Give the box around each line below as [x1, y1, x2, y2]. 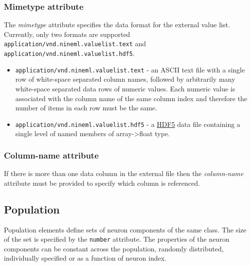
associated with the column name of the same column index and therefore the [15, 93, 248, 103]
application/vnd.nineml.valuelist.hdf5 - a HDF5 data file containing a [15, 119, 240, 129]
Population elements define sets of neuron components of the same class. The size [4, 224, 247, 234]
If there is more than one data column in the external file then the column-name [4, 168, 244, 178]
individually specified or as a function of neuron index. [4, 253, 166, 263]
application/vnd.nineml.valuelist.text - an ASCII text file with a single [15, 64, 245, 74]
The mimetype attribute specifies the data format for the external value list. [4, 19, 230, 30]
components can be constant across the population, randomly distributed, [4, 243, 224, 253]
